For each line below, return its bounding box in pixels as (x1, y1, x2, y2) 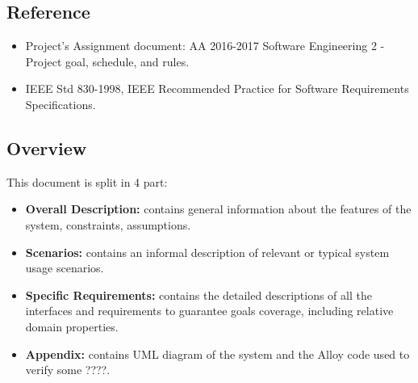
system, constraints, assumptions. (25, 216, 191, 233)
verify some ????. (25, 361, 111, 378)
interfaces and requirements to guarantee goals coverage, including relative (25, 302, 394, 319)
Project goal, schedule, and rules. (25, 53, 190, 69)
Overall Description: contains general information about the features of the (25, 200, 412, 217)
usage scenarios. (25, 259, 104, 276)
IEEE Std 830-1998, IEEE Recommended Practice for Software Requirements (25, 80, 409, 97)
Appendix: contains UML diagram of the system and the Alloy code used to (25, 345, 410, 362)
